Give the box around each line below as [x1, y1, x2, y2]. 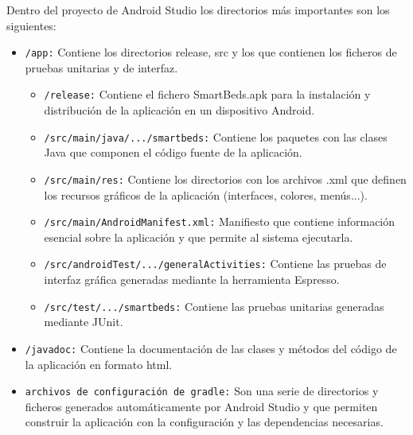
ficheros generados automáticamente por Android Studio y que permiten [25, 398, 378, 414]
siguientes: [6, 17, 56, 33]
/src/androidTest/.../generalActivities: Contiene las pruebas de [44, 255, 387, 272]
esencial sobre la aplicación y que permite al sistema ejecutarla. [44, 228, 353, 245]
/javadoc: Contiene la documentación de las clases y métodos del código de [25, 340, 397, 356]
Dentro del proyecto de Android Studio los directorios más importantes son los [6, 2, 390, 17]
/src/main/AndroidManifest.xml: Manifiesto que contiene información [44, 213, 395, 230]
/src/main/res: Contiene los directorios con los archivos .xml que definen [44, 170, 407, 187]
